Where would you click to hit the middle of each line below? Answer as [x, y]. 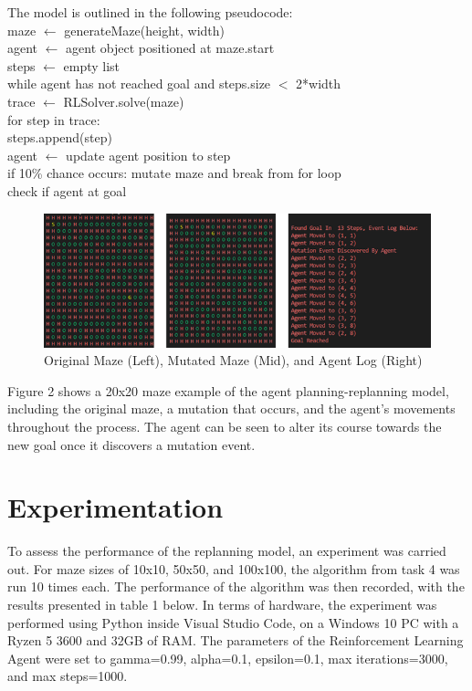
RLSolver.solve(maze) [124, 101]
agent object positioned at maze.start [170, 48]
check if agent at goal [67, 190]
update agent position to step [148, 155]
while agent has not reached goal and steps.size [139, 84]
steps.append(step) [60, 137]
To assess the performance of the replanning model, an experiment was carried [227, 551]
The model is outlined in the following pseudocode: [150, 12]
